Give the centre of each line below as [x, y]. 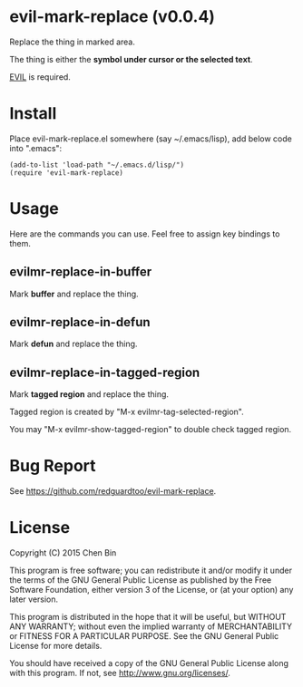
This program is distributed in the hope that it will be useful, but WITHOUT [148, 617]
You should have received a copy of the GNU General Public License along [149, 663]
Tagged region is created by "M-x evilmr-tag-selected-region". [127, 412]
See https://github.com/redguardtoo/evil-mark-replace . [113, 491]
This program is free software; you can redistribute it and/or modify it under [151, 571]
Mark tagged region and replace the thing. [89, 394]
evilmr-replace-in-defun [80, 322]
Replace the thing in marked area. [73, 42]
